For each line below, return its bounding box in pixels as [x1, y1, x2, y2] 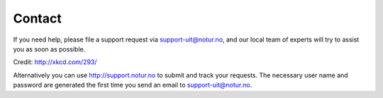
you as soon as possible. [13, 44, 86, 53]
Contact [13, 11, 62, 26]
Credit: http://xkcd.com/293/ [13, 58, 97, 66]
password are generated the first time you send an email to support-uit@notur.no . [13, 81, 252, 90]
